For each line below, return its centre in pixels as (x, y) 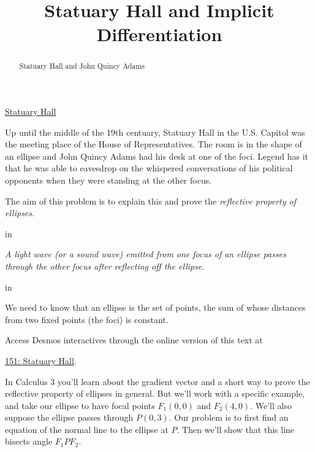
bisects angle (29, 441)
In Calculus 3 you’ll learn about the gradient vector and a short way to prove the (157, 381)
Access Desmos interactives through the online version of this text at (134, 340)
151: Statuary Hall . (41, 360)
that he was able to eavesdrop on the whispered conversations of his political (149, 168)
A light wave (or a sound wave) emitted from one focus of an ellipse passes (146, 254)
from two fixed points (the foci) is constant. (87, 319)
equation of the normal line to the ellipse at (87, 429)
